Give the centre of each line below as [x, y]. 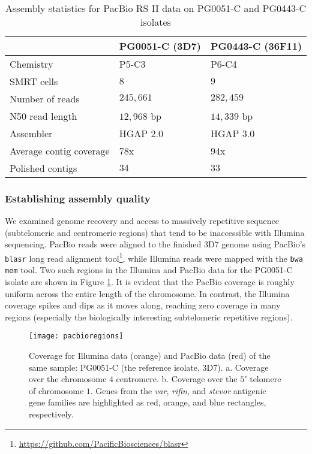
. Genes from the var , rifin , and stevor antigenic [178, 390]
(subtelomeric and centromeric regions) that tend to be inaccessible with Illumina [155, 232]
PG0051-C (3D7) [160, 46]
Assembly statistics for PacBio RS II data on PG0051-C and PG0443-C [156, 8]
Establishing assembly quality [78, 198]
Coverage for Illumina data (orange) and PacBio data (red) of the [150, 355]
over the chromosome [68, 379]
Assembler [31, 133]
